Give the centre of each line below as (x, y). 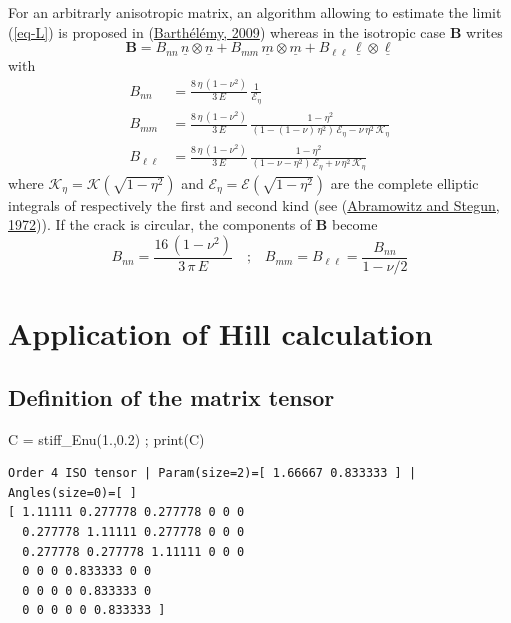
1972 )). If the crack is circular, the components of (160, 224)
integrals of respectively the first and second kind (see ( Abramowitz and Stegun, (254, 204)
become (354, 224)
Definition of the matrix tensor (171, 396)
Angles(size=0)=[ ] (72, 492)
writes (484, 31)
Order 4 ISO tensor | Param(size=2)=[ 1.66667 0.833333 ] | (212, 473)
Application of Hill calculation (220, 333)
